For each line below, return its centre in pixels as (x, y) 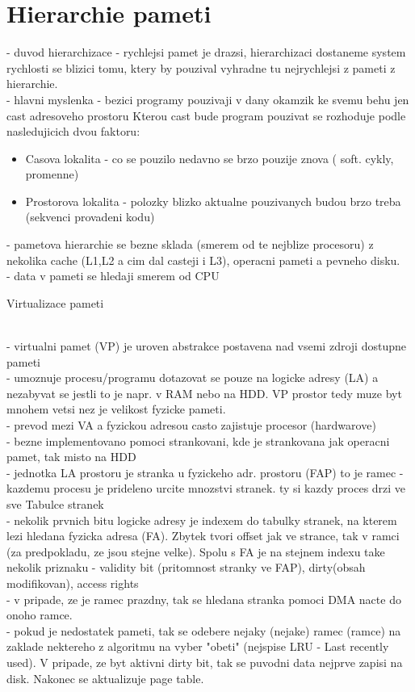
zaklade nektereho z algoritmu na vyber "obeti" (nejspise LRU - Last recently (198, 646)
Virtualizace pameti (55, 302)
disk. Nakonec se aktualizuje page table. (105, 678)
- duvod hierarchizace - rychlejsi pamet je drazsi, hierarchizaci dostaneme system (206, 52)
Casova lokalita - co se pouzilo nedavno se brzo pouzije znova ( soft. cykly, (210, 158)
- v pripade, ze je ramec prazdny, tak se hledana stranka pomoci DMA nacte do (204, 599)
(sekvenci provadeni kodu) (90, 217)
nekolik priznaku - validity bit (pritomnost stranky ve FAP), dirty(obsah (186, 567)
